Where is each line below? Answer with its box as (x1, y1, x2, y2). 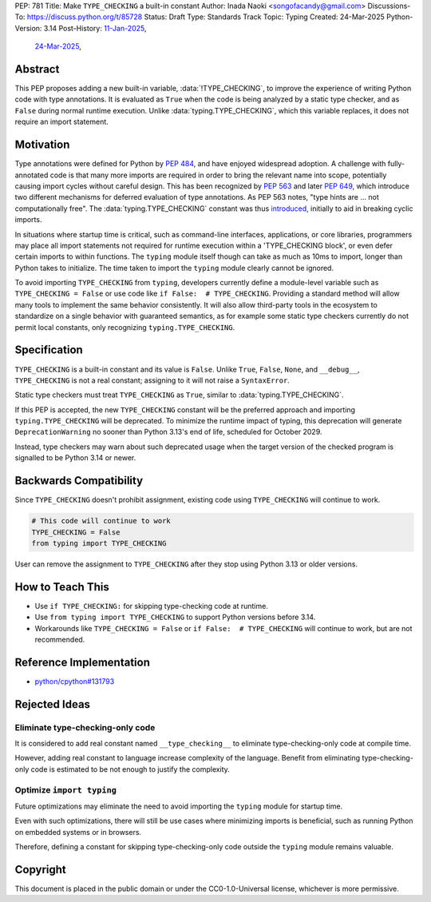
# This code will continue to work (31, 516, 171, 526)
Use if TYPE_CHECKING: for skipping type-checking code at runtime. (34, 601, 269, 610)
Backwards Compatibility (14, 474, 144, 487)
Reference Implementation (14, 655, 151, 669)
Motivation (14, 138, 70, 152)
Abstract (14, 62, 60, 76)
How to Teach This (14, 580, 109, 594)
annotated (14, 170, 49, 180)
